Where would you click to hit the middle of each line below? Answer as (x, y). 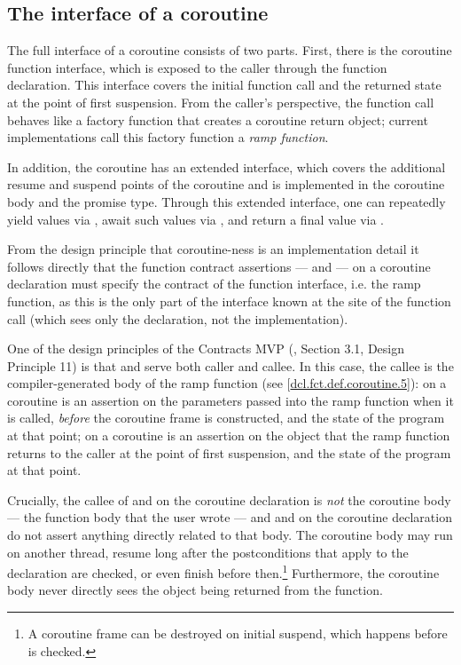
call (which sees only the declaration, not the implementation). (178, 318)
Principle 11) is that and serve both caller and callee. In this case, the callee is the (230, 365)
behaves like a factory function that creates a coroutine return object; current (218, 119)
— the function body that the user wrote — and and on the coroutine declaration (230, 517)
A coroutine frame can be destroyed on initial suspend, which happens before (238, 633)
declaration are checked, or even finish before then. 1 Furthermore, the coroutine (223, 571)
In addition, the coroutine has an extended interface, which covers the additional (227, 166)
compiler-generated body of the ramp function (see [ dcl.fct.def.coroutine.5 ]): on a (227, 383)
